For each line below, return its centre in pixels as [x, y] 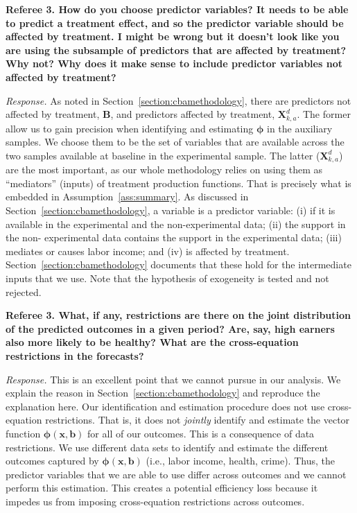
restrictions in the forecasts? [75, 355]
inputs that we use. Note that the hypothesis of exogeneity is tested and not [167, 278]
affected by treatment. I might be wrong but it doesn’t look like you [173, 36]
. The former [324, 114]
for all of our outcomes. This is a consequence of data [201, 433]
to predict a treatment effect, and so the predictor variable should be [175, 23]
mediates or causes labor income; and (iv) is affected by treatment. [148, 251]
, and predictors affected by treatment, [193, 114]
